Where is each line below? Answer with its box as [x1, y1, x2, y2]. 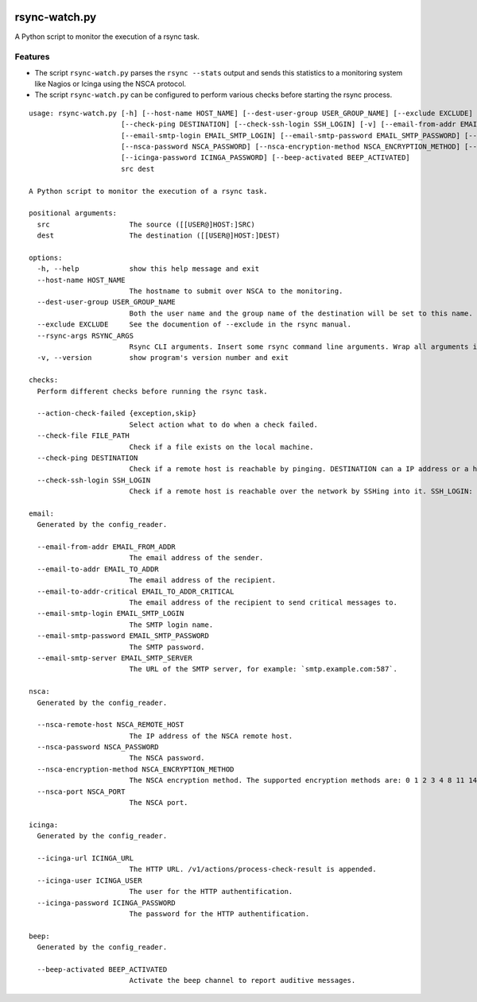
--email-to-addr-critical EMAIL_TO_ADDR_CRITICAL [37, 586, 235, 596]
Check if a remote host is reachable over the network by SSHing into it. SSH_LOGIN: [129, 487, 473, 496]
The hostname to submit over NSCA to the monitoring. [129, 287, 343, 296]
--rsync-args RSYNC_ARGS [37, 331, 134, 340]
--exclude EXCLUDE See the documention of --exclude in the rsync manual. [37, 320, 352, 329]
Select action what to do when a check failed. [129, 420, 318, 429]
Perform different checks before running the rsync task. [37, 386, 268, 396]
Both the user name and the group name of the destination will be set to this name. [129, 308, 473, 318]
